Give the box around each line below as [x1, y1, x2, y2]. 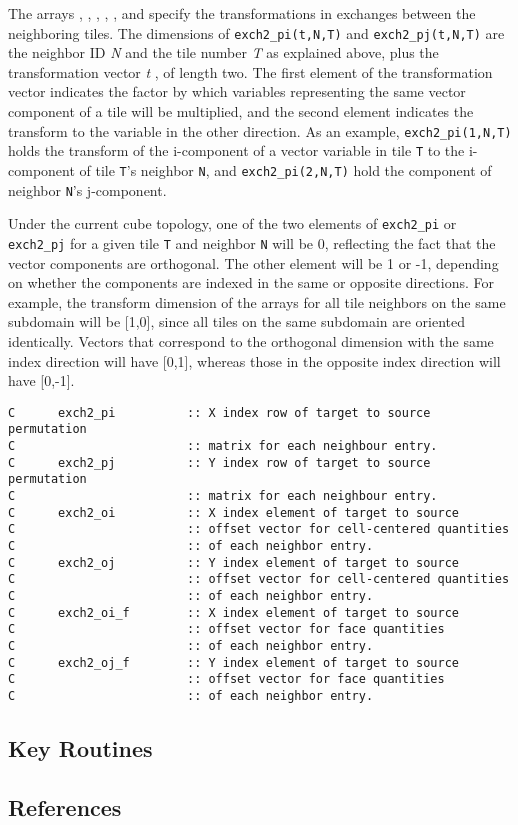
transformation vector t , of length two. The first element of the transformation [8, 61, 493, 82]
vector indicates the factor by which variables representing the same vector [8, 81, 466, 102]
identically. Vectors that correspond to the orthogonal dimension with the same [8, 330, 494, 351]
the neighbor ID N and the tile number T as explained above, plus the [8, 42, 439, 63]
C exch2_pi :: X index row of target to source [8, 405, 431, 420]
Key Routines [8, 732, 153, 763]
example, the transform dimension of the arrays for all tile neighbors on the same [8, 291, 506, 312]
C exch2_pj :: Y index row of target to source [8, 455, 431, 470]
